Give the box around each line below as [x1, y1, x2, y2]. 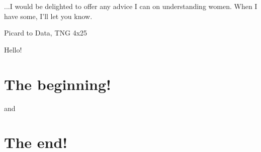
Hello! [4, 44, 22, 54]
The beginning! [4, 73, 111, 94]
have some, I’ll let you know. [4, 10, 93, 21]
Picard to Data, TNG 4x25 [4, 27, 88, 38]
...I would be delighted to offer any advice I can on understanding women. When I [4, 1, 257, 11]
